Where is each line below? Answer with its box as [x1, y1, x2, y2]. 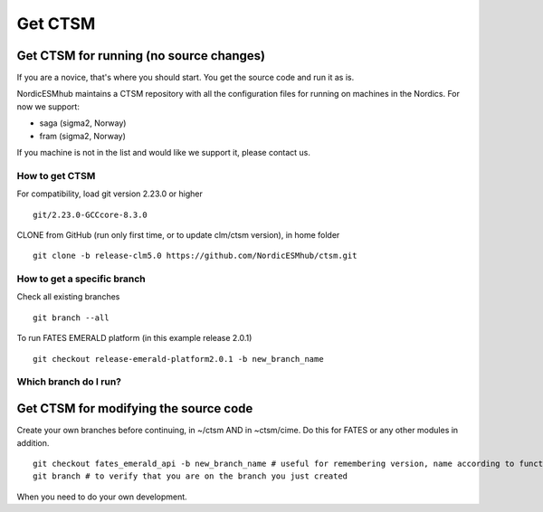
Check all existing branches [16, 291, 120, 302]
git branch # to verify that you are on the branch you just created [33, 471, 348, 481]
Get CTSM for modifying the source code [16, 401, 253, 416]
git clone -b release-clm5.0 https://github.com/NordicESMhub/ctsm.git [33, 251, 357, 261]
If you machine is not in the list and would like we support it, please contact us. [16, 147, 311, 158]
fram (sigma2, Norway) [39, 130, 127, 141]
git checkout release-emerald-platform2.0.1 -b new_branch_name [33, 354, 325, 364]
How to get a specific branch [16, 272, 146, 285]
